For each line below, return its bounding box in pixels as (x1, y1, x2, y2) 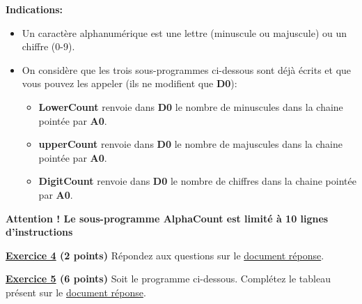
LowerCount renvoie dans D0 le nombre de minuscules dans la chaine (38, 99, 343, 114)
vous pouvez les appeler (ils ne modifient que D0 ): (22, 76, 237, 91)
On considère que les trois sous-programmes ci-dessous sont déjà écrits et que (22, 62, 352, 77)
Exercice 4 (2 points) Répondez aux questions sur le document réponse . (6, 248, 324, 262)
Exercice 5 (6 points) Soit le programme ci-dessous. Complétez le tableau (6, 271, 331, 286)
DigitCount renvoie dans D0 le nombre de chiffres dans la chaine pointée (38, 174, 356, 188)
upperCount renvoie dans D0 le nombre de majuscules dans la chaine (38, 137, 343, 151)
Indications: (6, 2, 63, 16)
